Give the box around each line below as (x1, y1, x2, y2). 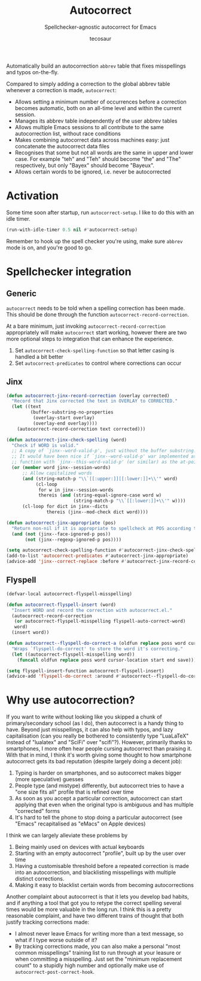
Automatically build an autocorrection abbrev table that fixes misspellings (6, 62, 187, 69)
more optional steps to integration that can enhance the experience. (6, 335, 173, 342)
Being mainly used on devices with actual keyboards (14, 843, 145, 851)
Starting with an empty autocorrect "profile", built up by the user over (14, 850, 186, 857)
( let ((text (11, 404, 42, 410)
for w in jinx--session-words (38, 487, 114, 493)
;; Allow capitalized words (22, 470, 93, 476)
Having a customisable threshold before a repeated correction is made (14, 863, 190, 870)
